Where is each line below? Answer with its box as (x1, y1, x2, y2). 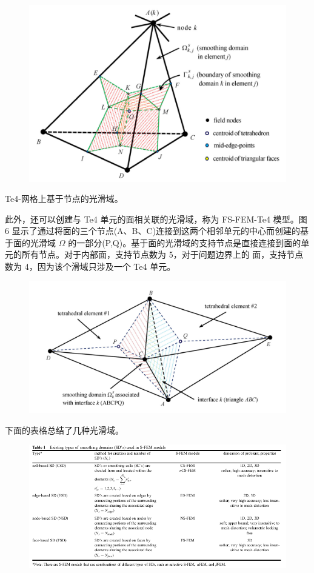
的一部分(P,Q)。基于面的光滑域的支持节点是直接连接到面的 (68, 236, 301, 249)
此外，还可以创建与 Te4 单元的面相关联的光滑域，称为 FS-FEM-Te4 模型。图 (5, 212, 307, 225)
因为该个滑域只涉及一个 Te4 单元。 (37, 260, 176, 273)
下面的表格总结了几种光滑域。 (5, 423, 124, 436)
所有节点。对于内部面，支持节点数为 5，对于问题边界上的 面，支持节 (21, 248, 295, 261)
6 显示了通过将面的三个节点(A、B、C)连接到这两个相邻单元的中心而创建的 (5, 224, 301, 237)
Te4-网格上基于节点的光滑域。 (5, 192, 123, 205)
